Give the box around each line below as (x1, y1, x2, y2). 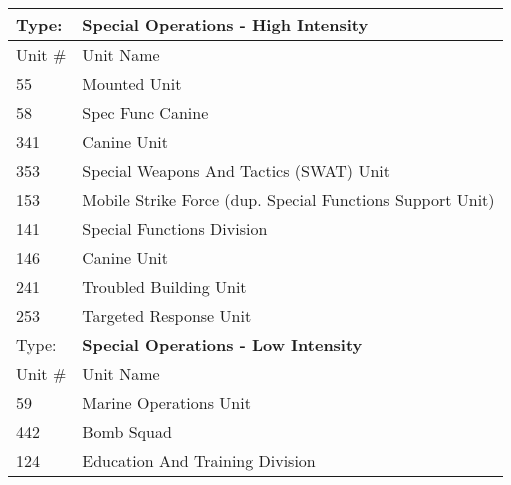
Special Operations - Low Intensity (82, 333, 363, 356)
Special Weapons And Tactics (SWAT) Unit (82, 159, 390, 182)
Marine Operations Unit (82, 391, 251, 414)
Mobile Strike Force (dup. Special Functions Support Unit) (82, 188, 495, 211)
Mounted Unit (82, 72, 182, 95)
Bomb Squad (82, 420, 172, 443)
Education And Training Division (82, 449, 316, 472)
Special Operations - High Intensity (82, 13, 369, 36)
